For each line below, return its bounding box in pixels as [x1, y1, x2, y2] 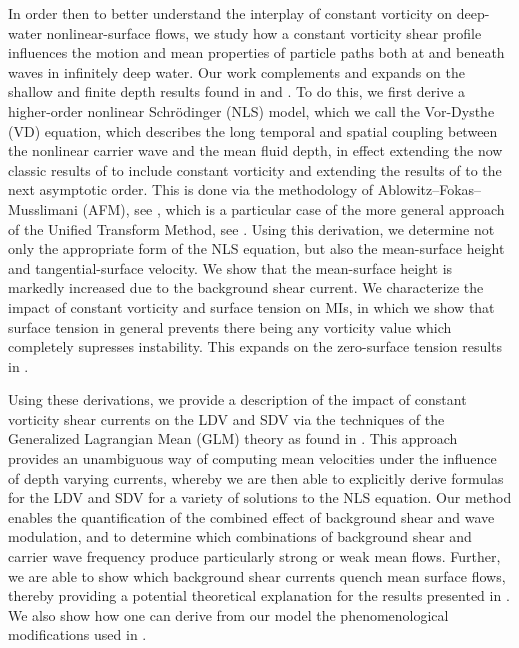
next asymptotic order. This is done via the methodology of [8, 179, 374, 200]
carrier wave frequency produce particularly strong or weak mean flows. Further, [8, 546, 501, 567]
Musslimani [8, 198, 78, 219]
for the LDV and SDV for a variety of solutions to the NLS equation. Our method [8, 487, 512, 508]
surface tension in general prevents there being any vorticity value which [8, 316, 452, 337]
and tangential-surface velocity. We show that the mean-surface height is [8, 257, 453, 278]
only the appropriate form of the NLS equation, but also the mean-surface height [8, 238, 505, 259]
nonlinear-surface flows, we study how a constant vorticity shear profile [46, 22, 482, 43]
